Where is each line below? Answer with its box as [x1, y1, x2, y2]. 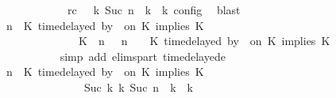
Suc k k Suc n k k [83, 78, 193, 95]
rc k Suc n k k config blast [67, 2, 241, 17]
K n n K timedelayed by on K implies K [78, 32, 330, 49]
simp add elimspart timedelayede [60, 47, 226, 64]
